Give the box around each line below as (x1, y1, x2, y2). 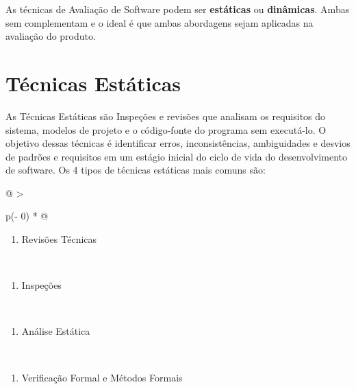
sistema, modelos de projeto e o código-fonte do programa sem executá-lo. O (5, 122, 327, 137)
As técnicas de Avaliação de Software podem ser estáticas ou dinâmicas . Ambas (5, 2, 350, 16)
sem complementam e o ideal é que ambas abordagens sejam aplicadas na (5, 15, 314, 30)
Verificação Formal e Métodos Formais (21, 370, 183, 384)
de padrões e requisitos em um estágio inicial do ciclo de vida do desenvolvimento (5, 149, 347, 163)
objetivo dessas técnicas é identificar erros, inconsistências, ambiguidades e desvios (5, 136, 351, 150)
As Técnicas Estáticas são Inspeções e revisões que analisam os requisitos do (5, 108, 326, 123)
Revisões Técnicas (21, 232, 97, 246)
